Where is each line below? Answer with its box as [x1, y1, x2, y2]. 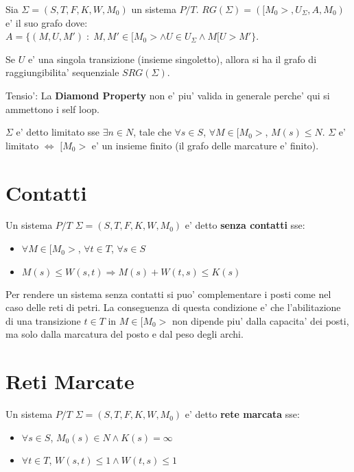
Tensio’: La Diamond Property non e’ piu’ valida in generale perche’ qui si [5, 88, 330, 102]
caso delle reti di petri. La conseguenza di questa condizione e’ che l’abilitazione [5, 300, 341, 314]
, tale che [133, 125, 172, 139]
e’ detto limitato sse [16, 125, 100, 139]
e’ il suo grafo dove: [5, 15, 88, 29]
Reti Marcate [5, 367, 134, 395]
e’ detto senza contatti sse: [185, 218, 305, 232]
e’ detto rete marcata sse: [185, 407, 300, 421]
